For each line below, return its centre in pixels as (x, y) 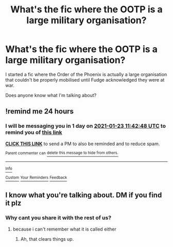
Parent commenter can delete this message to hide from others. (62, 153)
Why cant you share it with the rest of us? (58, 218)
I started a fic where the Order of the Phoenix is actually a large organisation (86, 74)
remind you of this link (34, 132)
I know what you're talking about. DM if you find (84, 195)
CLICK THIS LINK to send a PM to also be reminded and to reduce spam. (83, 144)
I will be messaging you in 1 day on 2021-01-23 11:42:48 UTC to (86, 126)
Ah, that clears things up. (47, 239)
